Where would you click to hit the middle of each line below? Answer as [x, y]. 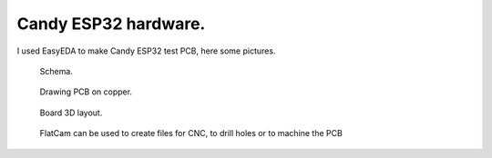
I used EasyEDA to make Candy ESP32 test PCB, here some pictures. [146, 51]
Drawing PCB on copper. [86, 92]
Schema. [56, 71]
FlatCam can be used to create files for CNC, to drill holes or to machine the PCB [191, 133]
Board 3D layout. [71, 113]
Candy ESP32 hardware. [111, 24]
